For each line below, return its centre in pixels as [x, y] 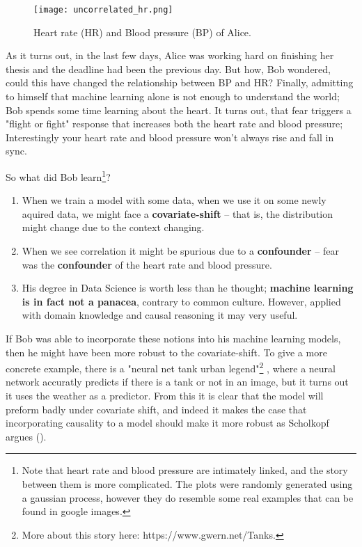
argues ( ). [26, 436]
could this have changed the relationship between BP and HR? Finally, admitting [180, 82]
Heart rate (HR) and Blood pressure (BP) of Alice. [142, 32]
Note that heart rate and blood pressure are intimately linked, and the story [185, 470]
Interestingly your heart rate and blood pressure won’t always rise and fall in [170, 137]
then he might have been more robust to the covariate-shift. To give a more [166, 352]
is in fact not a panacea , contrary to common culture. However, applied [181, 301]
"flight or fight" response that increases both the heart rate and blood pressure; [174, 124]
